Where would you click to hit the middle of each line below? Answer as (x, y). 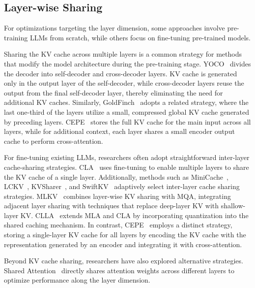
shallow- (233, 206)
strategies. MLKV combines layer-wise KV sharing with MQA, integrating (117, 196)
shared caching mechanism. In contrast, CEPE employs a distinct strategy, (118, 225)
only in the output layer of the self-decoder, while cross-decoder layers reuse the (124, 83)
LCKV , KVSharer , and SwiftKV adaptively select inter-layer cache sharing (122, 186)
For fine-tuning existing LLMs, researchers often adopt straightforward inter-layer (127, 157)
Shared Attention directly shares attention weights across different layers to (119, 270)
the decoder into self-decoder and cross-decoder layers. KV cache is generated (121, 73)
